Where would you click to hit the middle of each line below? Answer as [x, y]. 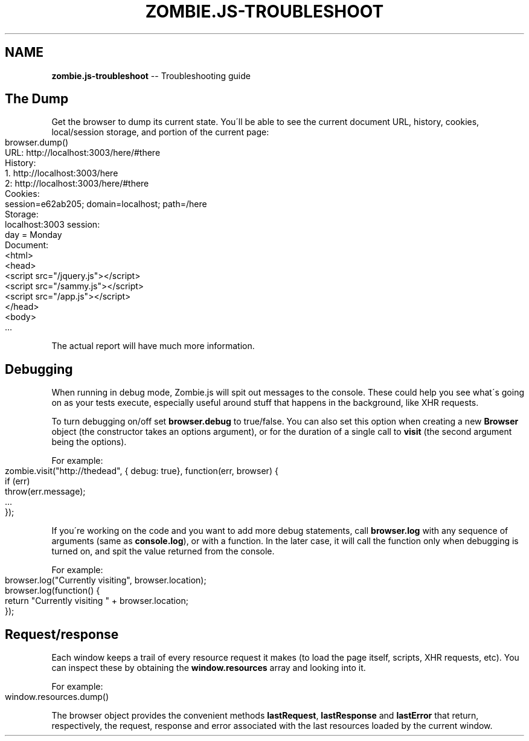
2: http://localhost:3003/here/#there [77, 184]
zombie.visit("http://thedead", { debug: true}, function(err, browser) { [142, 471]
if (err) [18, 481]
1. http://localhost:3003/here [62, 173]
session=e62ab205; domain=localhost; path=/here [106, 204]
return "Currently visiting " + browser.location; [97, 601]
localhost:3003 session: [53, 225]
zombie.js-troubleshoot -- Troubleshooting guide [151, 75]
